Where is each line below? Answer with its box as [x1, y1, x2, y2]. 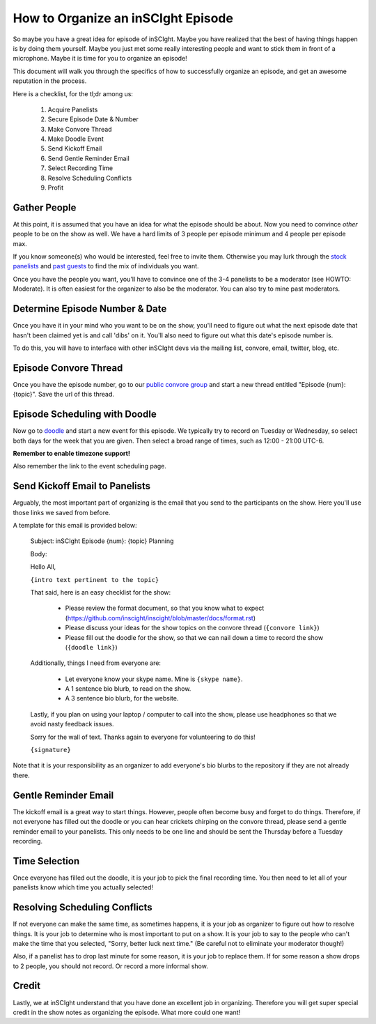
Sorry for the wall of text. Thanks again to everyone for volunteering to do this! [30, 733, 256, 741]
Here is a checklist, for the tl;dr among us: [13, 89, 134, 98]
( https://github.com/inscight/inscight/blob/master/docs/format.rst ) [65, 613, 256, 622]
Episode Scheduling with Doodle [13, 408, 157, 420]
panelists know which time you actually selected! [13, 883, 153, 892]
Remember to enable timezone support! [13, 449, 130, 457]
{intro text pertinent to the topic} [30, 576, 159, 583]
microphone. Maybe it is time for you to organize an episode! [13, 54, 187, 63]
